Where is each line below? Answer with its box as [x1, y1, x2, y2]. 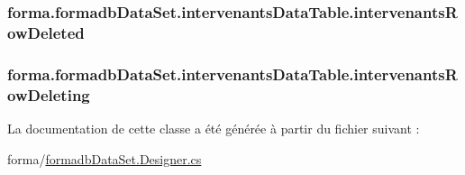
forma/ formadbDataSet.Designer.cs [7, 149, 202, 168]
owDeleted [7, 21, 85, 43]
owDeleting [7, 83, 90, 106]
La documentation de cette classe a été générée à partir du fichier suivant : [7, 118, 420, 137]
